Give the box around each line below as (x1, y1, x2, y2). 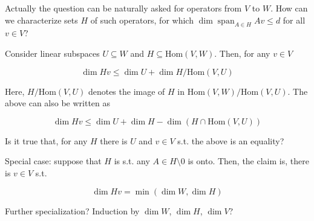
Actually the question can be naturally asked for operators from (5, 2, 242, 14)
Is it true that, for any (5, 134, 88, 147)
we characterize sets (5, 13, 78, 26)
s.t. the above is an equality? (177, 134, 284, 147)
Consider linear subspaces (5, 46, 100, 59)
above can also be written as (5, 97, 111, 109)
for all (283, 13, 306, 26)
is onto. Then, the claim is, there (188, 155, 309, 167)
